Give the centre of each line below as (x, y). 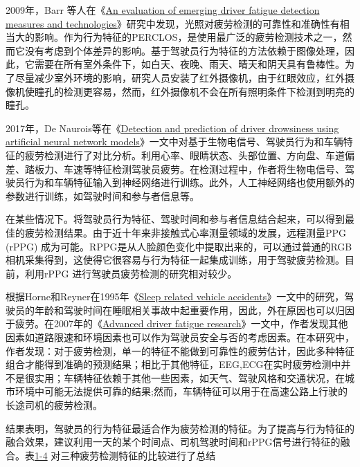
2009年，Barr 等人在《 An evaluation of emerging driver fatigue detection (163, 10)
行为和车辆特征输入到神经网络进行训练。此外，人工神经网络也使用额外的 (189, 182)
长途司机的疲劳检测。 (54, 405)
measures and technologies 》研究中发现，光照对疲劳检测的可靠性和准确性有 (173, 23)
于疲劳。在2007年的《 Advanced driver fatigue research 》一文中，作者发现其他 (177, 323)
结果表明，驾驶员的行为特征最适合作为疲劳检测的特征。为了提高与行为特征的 (180, 428)
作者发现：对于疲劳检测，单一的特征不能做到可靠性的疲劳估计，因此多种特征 (180, 350)
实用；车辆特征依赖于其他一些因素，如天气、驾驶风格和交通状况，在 (189, 377)
